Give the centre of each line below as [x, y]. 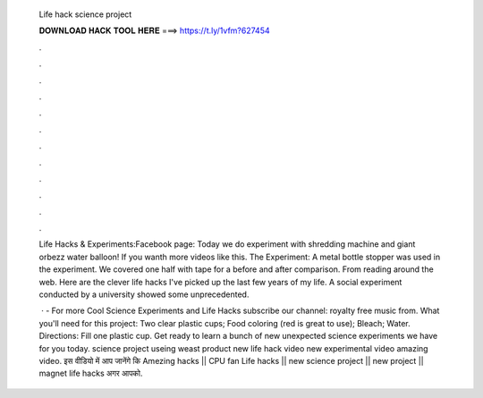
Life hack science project [85, 14]
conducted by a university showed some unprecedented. [144, 294]
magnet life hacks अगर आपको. [91, 373]
